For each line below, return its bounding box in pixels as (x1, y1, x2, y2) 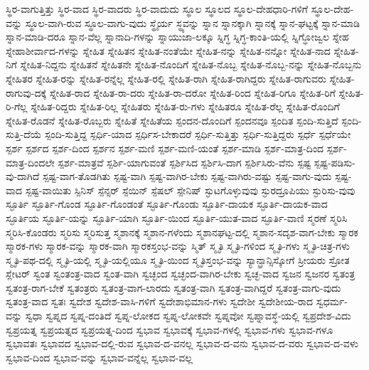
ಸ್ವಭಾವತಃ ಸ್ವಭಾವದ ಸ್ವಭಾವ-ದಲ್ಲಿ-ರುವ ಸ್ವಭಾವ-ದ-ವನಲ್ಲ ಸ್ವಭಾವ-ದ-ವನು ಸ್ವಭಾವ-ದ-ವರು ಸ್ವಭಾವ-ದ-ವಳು (6, 336, 358, 351)
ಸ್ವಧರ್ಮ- (316, 294, 348, 309)
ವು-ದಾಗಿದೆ (6, 169, 40, 184)
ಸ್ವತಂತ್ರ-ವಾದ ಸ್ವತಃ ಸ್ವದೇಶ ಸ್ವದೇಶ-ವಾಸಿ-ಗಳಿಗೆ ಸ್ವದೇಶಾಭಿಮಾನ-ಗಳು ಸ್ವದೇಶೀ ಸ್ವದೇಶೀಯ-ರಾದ (6, 294, 314, 309)
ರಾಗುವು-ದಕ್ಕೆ (6, 85, 47, 100)
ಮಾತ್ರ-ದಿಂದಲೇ (6, 154, 55, 169)
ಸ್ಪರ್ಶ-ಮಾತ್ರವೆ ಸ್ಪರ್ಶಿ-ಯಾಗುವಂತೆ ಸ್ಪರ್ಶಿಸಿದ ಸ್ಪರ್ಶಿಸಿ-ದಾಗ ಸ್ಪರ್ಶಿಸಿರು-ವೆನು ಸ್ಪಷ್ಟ (58, 154, 311, 169)
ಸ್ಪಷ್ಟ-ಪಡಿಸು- (314, 154, 355, 169)
